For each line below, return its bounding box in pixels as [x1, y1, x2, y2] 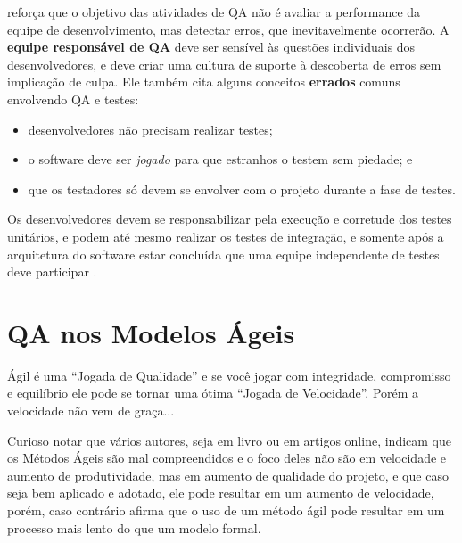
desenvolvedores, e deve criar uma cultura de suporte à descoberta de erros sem [7, 54, 441, 73]
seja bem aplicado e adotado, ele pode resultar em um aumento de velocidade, [7, 483, 434, 502]
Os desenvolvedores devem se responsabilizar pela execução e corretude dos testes [7, 210, 452, 228]
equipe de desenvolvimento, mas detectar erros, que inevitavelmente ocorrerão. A [7, 20, 450, 38]
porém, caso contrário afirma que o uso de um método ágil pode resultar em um [7, 501, 445, 519]
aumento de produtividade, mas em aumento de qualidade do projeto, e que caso [7, 465, 449, 484]
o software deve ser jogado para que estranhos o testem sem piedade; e [28, 150, 413, 169]
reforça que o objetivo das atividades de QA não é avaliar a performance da [7, 3, 421, 21]
